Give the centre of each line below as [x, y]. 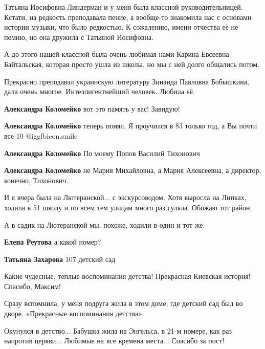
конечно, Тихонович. [36, 180]
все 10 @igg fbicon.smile [41, 135]
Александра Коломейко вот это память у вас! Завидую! [92, 108]
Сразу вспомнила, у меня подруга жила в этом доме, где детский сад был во [124, 303]
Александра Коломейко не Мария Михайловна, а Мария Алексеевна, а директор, [133, 170]
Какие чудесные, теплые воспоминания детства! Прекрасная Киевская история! [127, 276]
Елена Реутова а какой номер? [53, 242]
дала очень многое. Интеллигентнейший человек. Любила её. [100, 91]
